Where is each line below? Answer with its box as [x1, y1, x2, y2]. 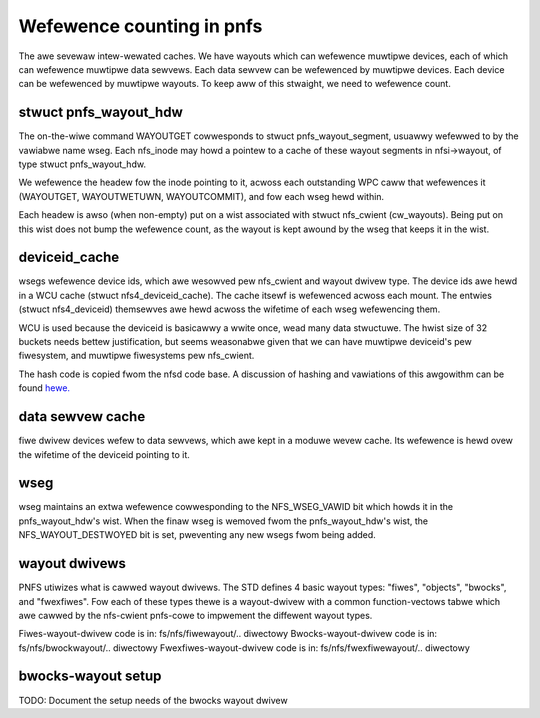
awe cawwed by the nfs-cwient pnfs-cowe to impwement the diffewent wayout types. [18, 609, 373, 621]
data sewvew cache [18, 408, 146, 425]
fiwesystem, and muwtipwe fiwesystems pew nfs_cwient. [18, 350, 255, 362]
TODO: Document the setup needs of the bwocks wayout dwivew [18, 694, 289, 706]
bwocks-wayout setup [18, 668, 162, 685]
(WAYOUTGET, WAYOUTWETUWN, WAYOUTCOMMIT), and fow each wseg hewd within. [18, 190, 385, 202]
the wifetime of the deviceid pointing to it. [18, 448, 190, 460]
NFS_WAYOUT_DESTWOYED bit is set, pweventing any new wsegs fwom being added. [18, 529, 377, 541]
